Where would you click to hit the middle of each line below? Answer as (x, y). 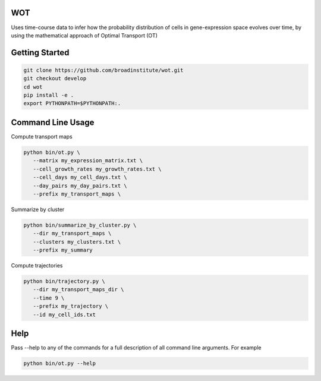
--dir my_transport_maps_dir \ (78, 289)
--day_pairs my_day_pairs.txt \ (80, 185)
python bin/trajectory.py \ (64, 281)
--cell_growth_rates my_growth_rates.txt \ (97, 169)
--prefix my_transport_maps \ (77, 194)
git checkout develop (55, 78)
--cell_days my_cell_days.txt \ (80, 177)
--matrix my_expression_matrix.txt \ (88, 161)
